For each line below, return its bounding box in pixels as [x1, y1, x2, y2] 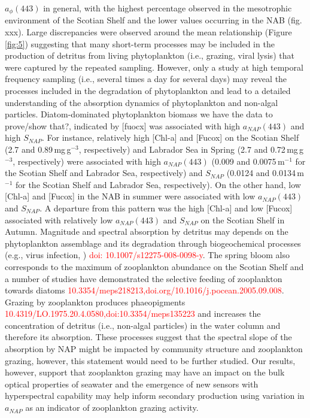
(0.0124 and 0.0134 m [226, 166, 304, 179]
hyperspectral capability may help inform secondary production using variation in [5, 389, 305, 402]
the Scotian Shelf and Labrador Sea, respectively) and [5, 166, 203, 179]
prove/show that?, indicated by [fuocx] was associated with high [5, 119, 241, 132]
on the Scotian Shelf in [200, 213, 285, 226]
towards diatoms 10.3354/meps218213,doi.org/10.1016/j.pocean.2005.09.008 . [5, 284, 284, 296]
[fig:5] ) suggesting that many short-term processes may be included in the [5, 37, 275, 50]
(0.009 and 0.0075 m [211, 155, 285, 167]
